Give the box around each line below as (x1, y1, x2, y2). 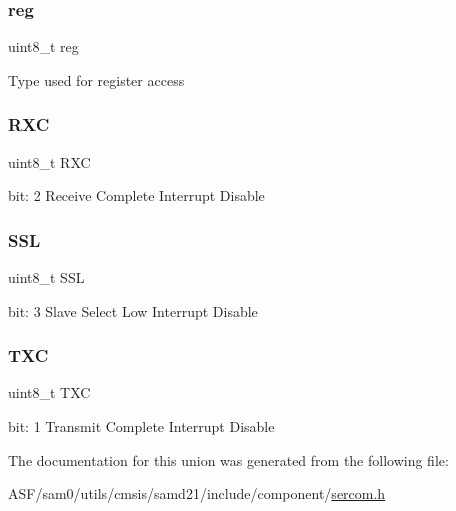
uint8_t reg (8, 36, 79, 57)
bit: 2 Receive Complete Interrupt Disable (8, 185, 265, 206)
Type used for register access (8, 69, 185, 90)
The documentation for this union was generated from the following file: (8, 449, 449, 470)
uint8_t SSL (8, 267, 85, 288)
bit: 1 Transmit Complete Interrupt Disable (8, 416, 275, 437)
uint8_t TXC (8, 382, 91, 403)
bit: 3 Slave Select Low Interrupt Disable (8, 300, 258, 321)
